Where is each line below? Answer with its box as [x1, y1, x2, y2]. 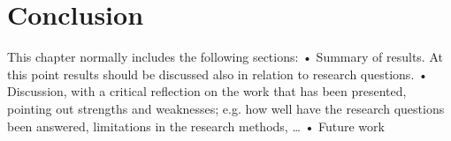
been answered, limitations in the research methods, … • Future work [7, 116, 385, 135]
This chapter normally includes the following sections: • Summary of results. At [7, 48, 443, 66]
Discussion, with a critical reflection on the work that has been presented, [7, 82, 407, 100]
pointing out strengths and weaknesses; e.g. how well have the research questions [7, 99, 445, 117]
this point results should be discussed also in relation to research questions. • [7, 64, 428, 83]
